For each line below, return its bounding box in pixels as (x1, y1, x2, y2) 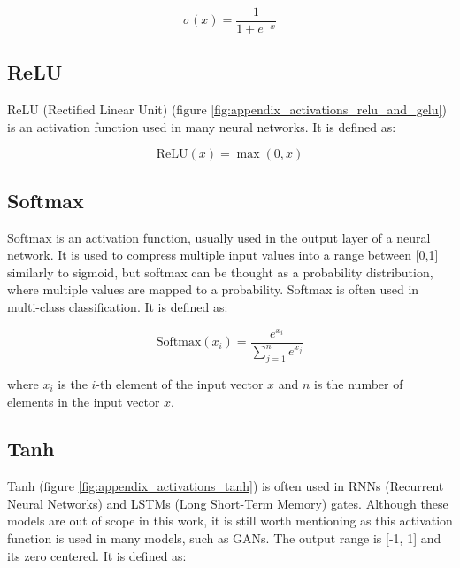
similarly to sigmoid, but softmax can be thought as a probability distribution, (7, 262, 433, 281)
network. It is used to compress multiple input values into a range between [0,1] (7, 245, 439, 264)
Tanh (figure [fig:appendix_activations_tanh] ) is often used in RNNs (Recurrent (7, 477, 444, 495)
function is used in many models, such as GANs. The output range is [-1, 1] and (7, 529, 441, 548)
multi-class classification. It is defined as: (7, 298, 228, 316)
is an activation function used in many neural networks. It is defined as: (7, 117, 396, 136)
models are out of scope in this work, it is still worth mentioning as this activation (7, 511, 453, 530)
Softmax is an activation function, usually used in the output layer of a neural (7, 228, 431, 246)
